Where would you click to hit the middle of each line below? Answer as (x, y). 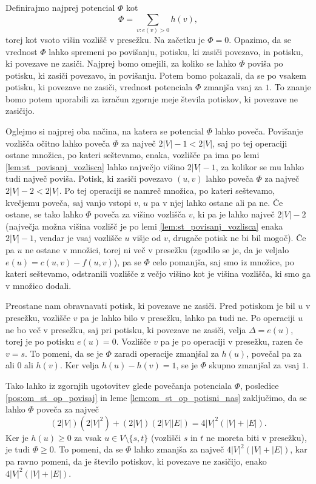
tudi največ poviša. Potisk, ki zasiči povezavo (89, 178)
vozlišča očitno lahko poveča (58, 143)
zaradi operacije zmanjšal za (166, 353)
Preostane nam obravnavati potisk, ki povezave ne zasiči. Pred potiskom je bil (150, 306)
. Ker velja (79, 365)
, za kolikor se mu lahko (260, 166)
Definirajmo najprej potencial (60, 7)
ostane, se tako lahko (44, 214)
